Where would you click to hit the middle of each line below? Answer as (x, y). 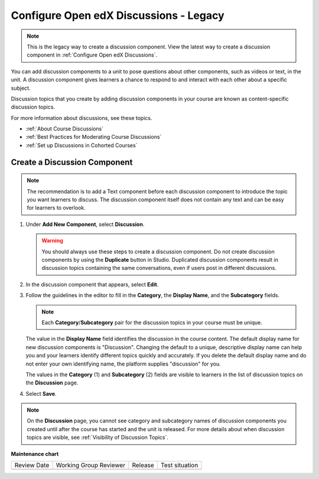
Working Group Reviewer (91, 465)
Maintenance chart (35, 454)
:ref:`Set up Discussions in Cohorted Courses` (82, 145)
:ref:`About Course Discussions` (64, 129)
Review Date (32, 465)
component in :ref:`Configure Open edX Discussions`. (92, 55)
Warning (52, 241)
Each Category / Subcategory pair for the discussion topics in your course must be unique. (152, 322)
